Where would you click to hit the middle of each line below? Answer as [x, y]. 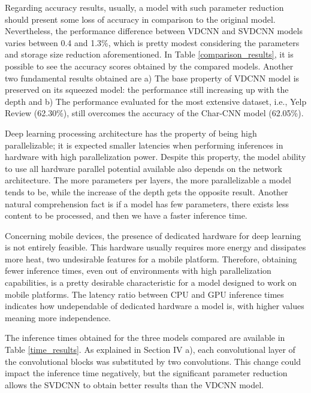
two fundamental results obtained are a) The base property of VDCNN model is [152, 78]
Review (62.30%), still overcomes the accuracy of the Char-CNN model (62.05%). [154, 113]
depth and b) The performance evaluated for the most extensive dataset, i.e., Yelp [156, 101]
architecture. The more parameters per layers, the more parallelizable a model [148, 180]
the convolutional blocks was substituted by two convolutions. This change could [153, 361]
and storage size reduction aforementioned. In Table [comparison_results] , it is [149, 54]
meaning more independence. [58, 317]
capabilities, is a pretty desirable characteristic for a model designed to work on [151, 282]
